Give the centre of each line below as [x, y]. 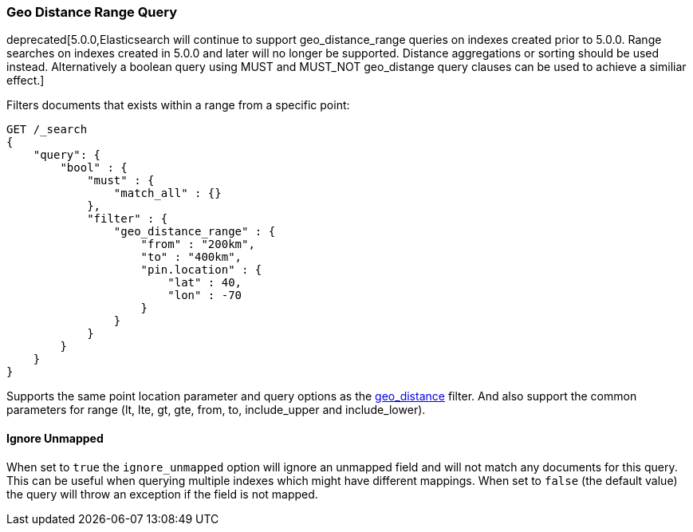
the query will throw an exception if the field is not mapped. [162, 494]
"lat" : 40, [205, 283]
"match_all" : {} [167, 193]
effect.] [26, 81]
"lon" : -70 [205, 296]
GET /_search [47, 130]
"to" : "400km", [191, 257]
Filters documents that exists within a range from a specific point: [178, 105]
